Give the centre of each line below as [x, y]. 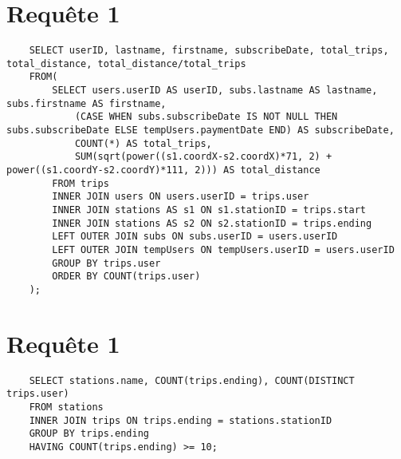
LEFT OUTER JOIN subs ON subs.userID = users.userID [195, 237]
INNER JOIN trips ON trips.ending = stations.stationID [181, 420]
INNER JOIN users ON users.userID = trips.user [181, 197]
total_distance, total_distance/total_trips [126, 63]
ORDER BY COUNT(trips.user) [126, 277]
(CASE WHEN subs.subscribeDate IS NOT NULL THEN [206, 117]
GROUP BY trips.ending [89, 434]
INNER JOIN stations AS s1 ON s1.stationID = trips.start [209, 210]
